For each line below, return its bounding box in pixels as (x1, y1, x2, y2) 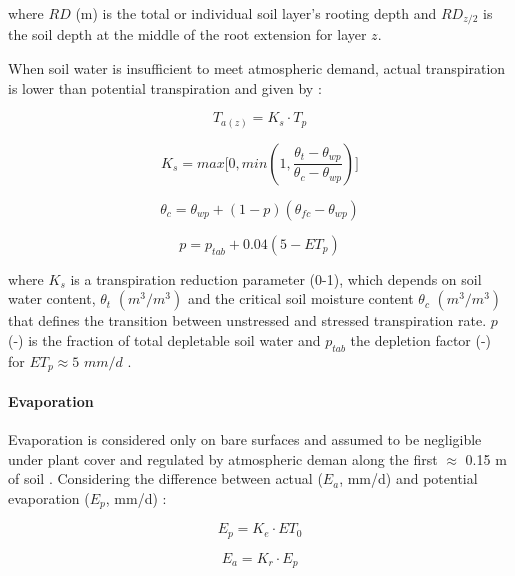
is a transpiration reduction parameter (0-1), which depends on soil (70, 268, 482, 289)
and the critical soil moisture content (187, 288, 414, 309)
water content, (8, 288, 96, 309)
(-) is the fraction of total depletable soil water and (8, 329, 321, 350)
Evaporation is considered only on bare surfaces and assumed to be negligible (8, 428, 482, 449)
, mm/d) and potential (339, 468, 478, 489)
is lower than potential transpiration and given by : (8, 77, 322, 98)
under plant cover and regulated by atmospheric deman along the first (8, 448, 438, 469)
